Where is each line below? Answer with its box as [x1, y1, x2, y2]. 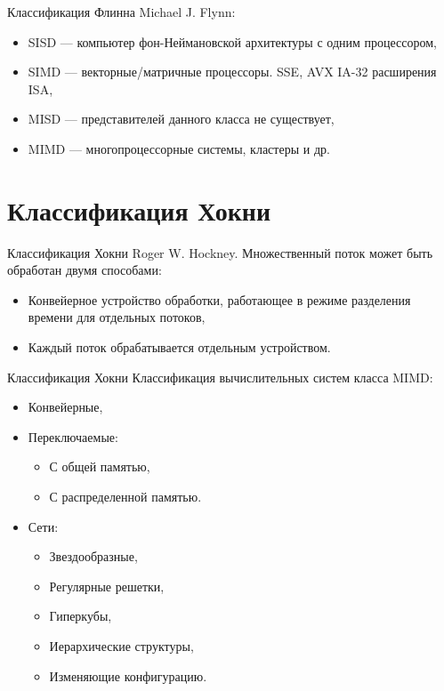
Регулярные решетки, [49, 576, 165, 595]
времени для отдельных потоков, [28, 308, 206, 326]
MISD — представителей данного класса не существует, [28, 109, 335, 128]
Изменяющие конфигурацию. [49, 666, 207, 685]
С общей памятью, [49, 457, 150, 476]
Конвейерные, [28, 398, 103, 416]
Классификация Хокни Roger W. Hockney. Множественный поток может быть [7, 243, 433, 261]
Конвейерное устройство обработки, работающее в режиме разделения [28, 290, 411, 309]
